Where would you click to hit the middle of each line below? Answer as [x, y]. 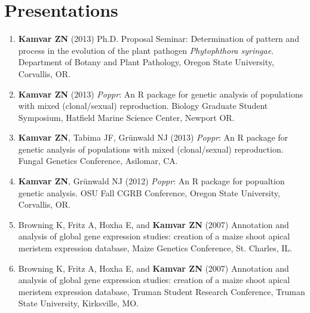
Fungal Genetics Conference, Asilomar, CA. [98, 161]
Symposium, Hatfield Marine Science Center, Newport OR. [126, 117]
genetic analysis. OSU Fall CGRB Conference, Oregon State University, [149, 192]
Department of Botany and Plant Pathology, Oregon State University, [146, 62]
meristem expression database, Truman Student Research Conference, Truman [162, 291]
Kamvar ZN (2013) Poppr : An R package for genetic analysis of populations [161, 94]
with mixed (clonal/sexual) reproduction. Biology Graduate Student [143, 106]
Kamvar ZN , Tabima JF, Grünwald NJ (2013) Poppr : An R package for [153, 137]
